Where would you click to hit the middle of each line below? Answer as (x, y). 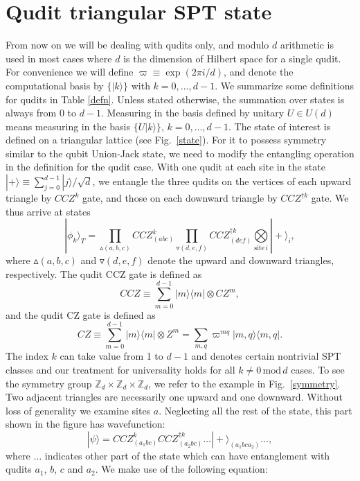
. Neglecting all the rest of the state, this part (255, 410)
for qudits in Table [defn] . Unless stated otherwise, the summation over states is (175, 99)
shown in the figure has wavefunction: (85, 424)
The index (27, 356)
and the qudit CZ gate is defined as (81, 314)
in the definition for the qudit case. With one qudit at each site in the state (165, 167)
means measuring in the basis (68, 126)
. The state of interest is (280, 126)
